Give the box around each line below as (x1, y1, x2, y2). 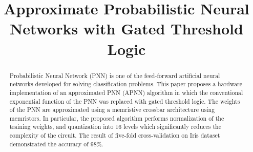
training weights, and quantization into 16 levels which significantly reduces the (9, 122, 222, 131)
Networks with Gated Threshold (10, 18, 243, 39)
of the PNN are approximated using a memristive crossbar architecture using (9, 105, 215, 114)
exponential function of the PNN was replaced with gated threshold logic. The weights (9, 97, 240, 105)
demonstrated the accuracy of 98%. (9, 139, 103, 148)
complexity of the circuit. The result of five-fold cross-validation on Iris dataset (9, 131, 220, 140)
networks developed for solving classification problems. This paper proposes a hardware (9, 80, 243, 88)
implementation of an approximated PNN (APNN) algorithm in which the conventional (9, 88, 243, 97)
